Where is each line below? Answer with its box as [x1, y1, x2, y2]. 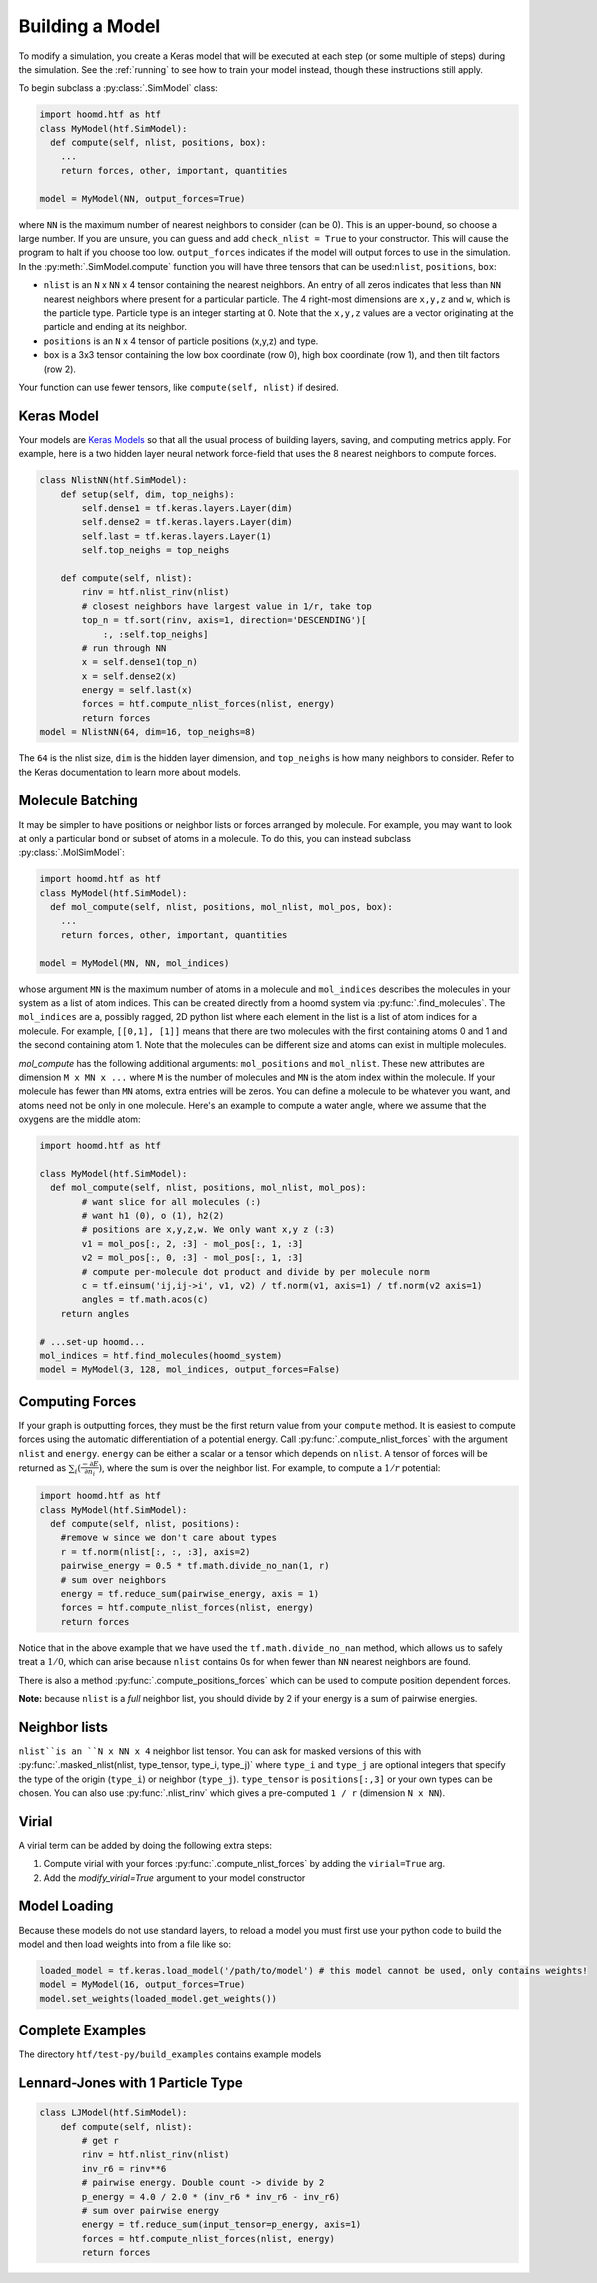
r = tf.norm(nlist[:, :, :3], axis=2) [60, 1546, 251, 1557]
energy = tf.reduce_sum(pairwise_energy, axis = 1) [60, 1588, 320, 1599]
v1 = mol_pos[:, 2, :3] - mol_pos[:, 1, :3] [81, 1238, 304, 1249]
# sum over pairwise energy [81, 2205, 220, 2216]
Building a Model [18, 15, 161, 37]
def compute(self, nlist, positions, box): [50, 137, 267, 149]
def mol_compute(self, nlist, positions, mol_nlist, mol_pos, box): [50, 901, 394, 913]
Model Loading [18, 1898, 114, 1915]
